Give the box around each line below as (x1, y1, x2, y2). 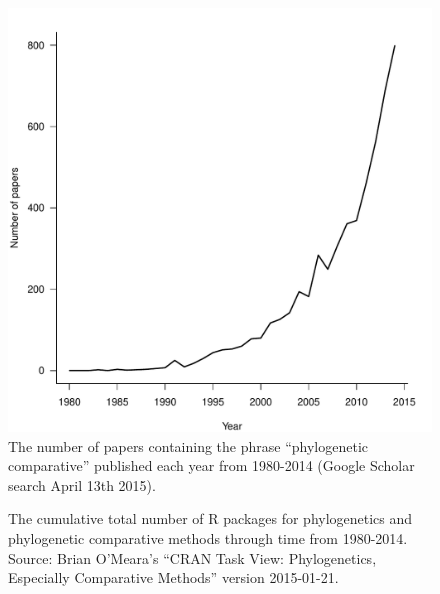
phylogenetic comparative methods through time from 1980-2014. (8, 527, 408, 548)
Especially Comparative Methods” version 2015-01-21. (8, 567, 339, 588)
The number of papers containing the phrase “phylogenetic (8, 435, 369, 456)
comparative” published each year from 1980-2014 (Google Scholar (8, 455, 415, 476)
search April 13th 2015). (8, 474, 156, 495)
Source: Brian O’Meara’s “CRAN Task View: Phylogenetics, (8, 547, 377, 568)
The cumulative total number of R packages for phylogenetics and (8, 508, 413, 529)
